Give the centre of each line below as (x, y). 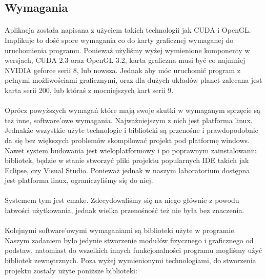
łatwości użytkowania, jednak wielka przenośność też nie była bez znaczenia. (125, 210)
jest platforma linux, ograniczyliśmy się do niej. (79, 180)
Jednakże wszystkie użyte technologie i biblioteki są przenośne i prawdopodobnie (131, 130)
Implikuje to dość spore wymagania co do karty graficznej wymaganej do (119, 40)
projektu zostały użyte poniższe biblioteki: (71, 270)
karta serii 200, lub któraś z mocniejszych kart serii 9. (89, 90)
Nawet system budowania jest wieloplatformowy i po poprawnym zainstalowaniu (131, 150)
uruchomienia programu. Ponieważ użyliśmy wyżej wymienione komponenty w (127, 50)
